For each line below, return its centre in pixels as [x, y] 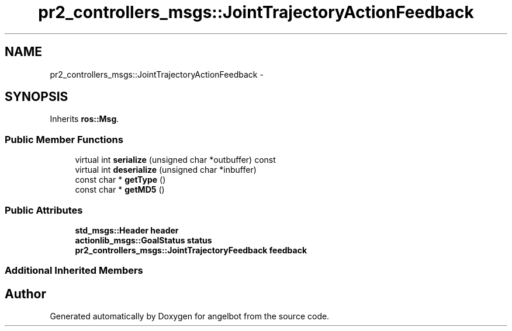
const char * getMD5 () [120, 190]
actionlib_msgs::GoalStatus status [143, 240]
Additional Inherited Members [74, 271]
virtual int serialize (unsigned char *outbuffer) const [175, 160]
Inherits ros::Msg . [84, 119]
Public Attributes [44, 210]
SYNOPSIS [37, 97]
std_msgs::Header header [127, 230]
